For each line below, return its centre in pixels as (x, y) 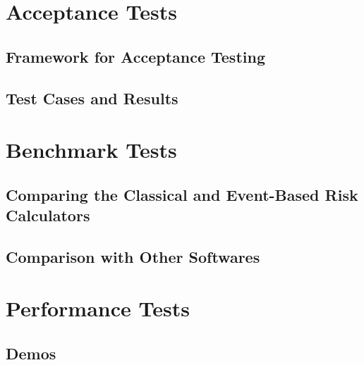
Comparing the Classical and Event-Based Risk (182, 194)
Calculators (48, 215)
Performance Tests (98, 308)
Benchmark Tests (91, 150)
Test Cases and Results (92, 98)
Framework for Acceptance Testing (135, 56)
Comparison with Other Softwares (133, 256)
